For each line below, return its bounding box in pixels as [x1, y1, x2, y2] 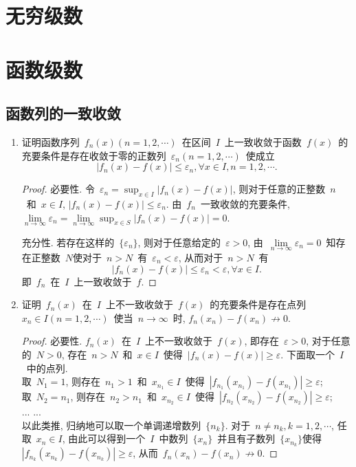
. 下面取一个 [280, 347, 335, 361]
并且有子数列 [217, 431, 276, 446]
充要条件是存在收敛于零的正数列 [21, 148, 166, 162]
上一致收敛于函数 [224, 134, 302, 149]
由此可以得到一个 [68, 431, 146, 446]
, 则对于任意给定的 [137, 235, 221, 249]
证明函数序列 [21, 134, 80, 149]
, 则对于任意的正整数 [232, 182, 326, 196]
